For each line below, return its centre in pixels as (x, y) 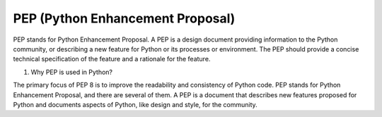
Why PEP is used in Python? (72, 72)
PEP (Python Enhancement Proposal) (124, 18)
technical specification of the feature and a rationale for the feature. (112, 59)
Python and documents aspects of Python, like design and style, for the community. (135, 104)
